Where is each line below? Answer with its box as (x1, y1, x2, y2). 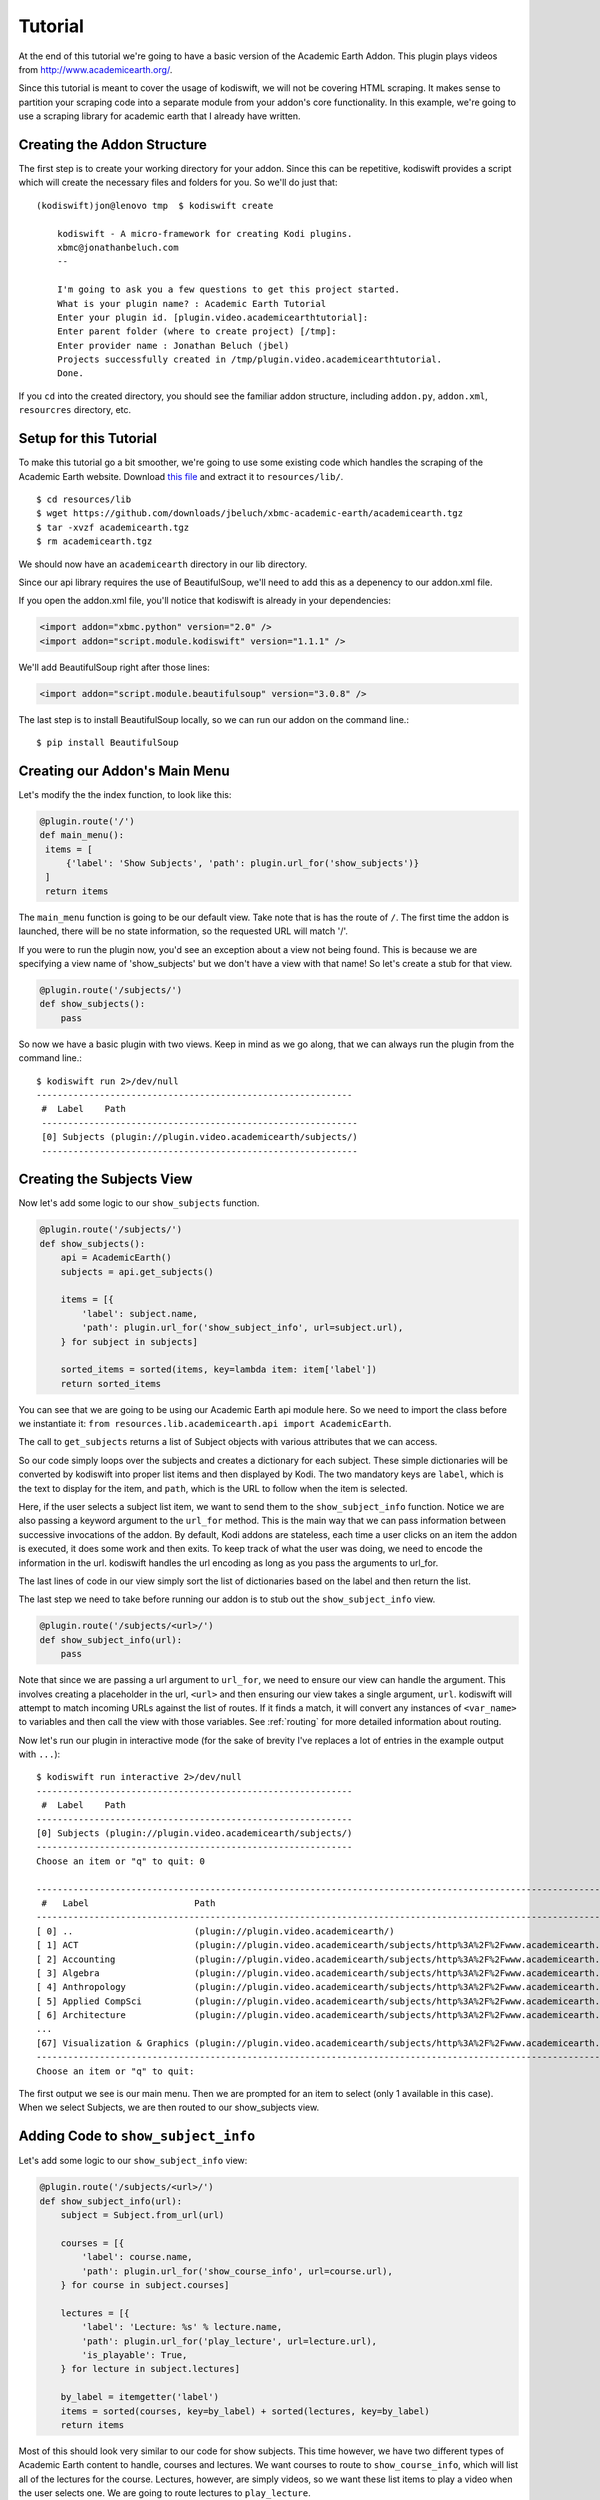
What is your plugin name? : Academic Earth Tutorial (56, 298, 327, 309)
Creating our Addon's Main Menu (18, 762, 230, 779)
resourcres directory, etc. (18, 404, 132, 416)
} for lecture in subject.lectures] (60, 2363, 240, 2375)
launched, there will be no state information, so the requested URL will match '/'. (18, 925, 349, 937)
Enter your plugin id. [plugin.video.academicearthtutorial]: (56, 311, 369, 323)
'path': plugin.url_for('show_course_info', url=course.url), (81, 2265, 394, 2277)
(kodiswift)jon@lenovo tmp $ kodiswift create (36, 200, 274, 211)
